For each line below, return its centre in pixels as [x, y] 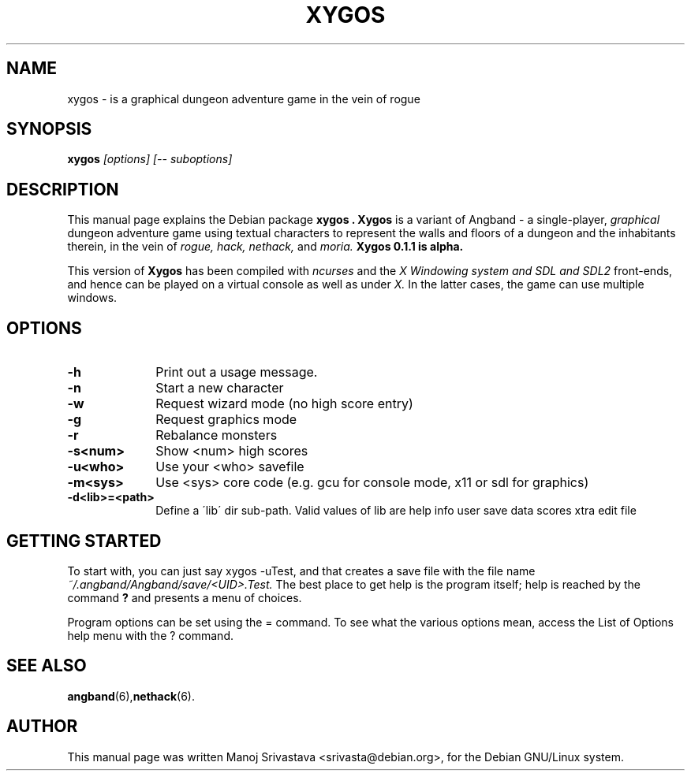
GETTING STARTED [84, 541]
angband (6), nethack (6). [131, 696]
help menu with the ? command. [150, 635]
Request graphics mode [226, 420]
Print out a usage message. [237, 372]
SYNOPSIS [49, 129]
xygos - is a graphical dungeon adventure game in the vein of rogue [244, 99]
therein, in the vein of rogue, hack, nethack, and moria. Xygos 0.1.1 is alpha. [265, 247]
